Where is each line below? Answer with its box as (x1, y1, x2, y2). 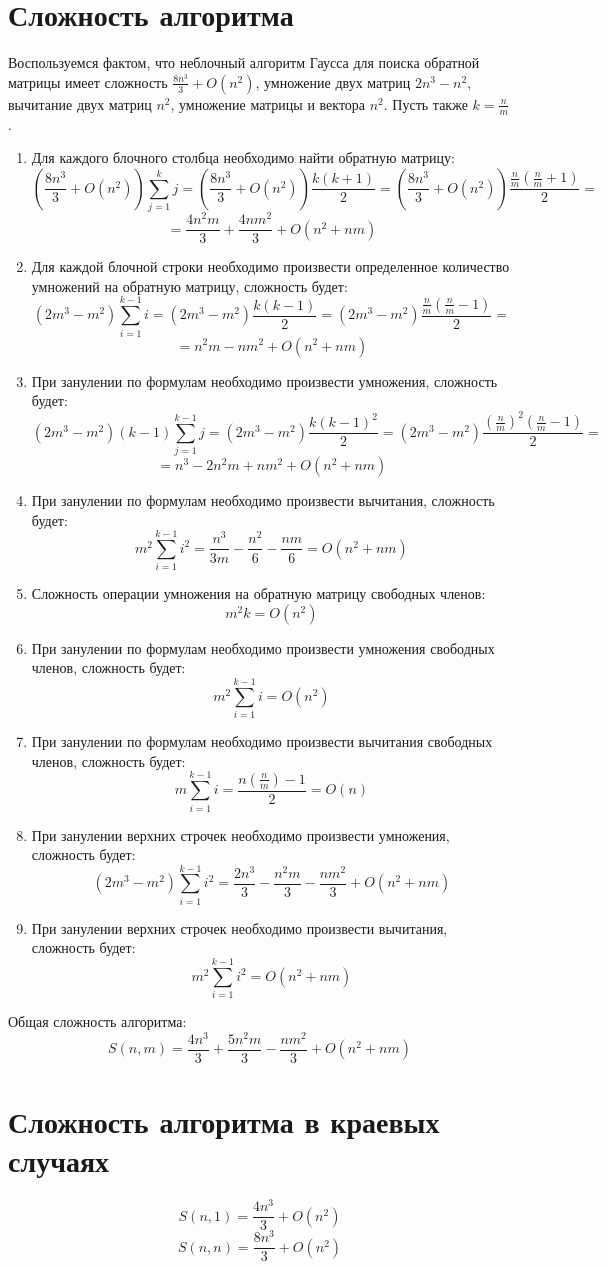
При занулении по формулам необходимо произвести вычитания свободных (31, 731, 493, 752)
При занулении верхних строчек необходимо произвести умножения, (31, 824, 450, 845)
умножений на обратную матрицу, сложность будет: (31, 275, 348, 296)
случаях (8, 1140, 110, 1181)
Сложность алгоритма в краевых (8, 1101, 440, 1142)
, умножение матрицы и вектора (170, 93, 366, 114)
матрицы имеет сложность (8, 71, 168, 92)
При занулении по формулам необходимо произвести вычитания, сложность (31, 489, 495, 510)
